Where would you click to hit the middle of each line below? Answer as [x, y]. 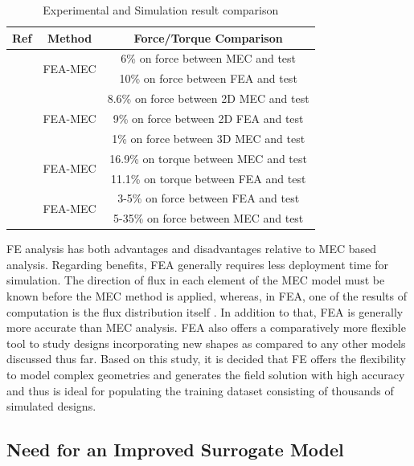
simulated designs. [51, 406]
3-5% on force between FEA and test [209, 198]
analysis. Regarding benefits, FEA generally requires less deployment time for [197, 264]
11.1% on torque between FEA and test [208, 178]
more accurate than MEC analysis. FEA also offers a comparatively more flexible [206, 327]
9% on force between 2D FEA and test [208, 118]
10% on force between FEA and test [208, 78]
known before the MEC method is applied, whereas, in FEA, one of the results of [207, 296]
